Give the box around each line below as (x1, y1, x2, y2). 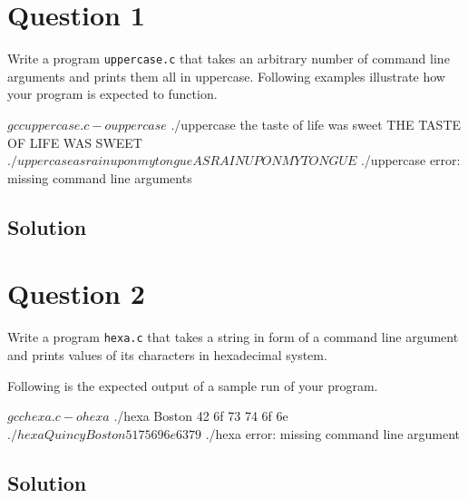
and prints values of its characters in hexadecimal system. (7, 345, 327, 364)
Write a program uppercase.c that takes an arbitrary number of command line (7, 49, 450, 68)
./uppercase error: (360, 151, 461, 170)
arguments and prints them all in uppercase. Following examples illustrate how (7, 66, 445, 85)
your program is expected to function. (7, 84, 218, 103)
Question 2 (7, 275, 145, 312)
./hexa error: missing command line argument (205, 424, 461, 443)
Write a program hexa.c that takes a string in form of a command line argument (7, 327, 459, 347)
